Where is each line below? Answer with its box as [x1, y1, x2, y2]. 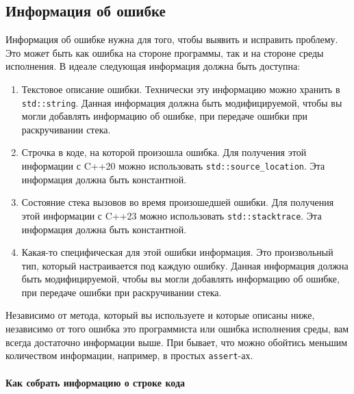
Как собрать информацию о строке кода [5, 375, 185, 389]
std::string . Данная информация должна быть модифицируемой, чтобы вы [21, 95, 342, 109]
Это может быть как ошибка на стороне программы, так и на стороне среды [5, 45, 324, 60]
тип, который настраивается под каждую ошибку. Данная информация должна [21, 258, 349, 272]
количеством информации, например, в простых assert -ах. [5, 348, 253, 363]
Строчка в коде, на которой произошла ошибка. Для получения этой [21, 145, 307, 159]
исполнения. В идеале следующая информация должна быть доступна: [5, 59, 301, 73]
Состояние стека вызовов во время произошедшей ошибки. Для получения [21, 195, 334, 209]
